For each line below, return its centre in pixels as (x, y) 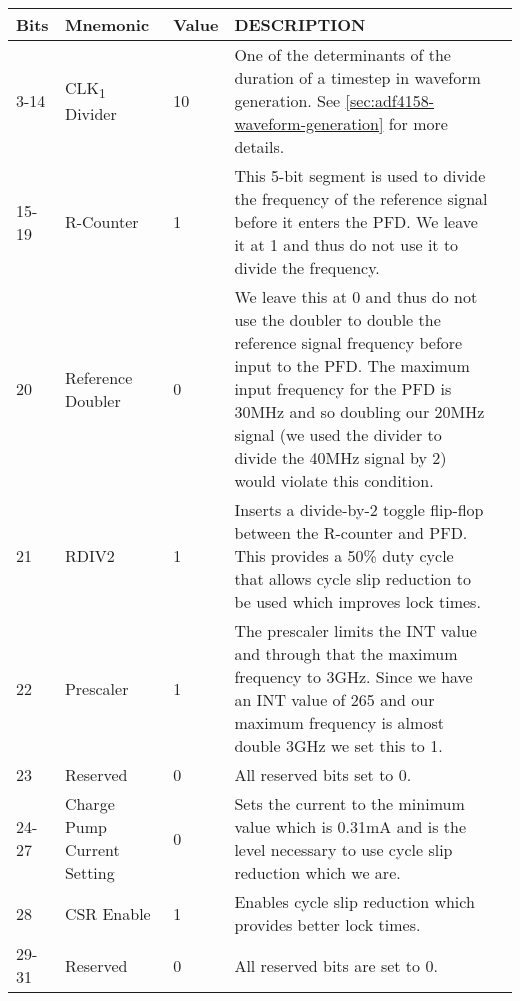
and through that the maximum (346, 653)
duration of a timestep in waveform (357, 77)
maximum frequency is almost (339, 722)
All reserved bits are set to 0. (336, 965)
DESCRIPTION (300, 24)
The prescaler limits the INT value (355, 630)
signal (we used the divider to (338, 434)
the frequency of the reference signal (361, 198)
